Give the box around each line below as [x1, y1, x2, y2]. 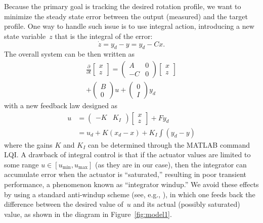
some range [4, 159, 39, 169]
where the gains [4, 139, 53, 150]
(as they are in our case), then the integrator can [95, 159, 247, 169]
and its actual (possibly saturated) [133, 199, 240, 209]
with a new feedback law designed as [4, 100, 118, 111]
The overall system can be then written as [4, 49, 135, 59]
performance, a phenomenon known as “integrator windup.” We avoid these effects [4, 179, 259, 190]
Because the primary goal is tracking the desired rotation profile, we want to [4, 1, 241, 11]
